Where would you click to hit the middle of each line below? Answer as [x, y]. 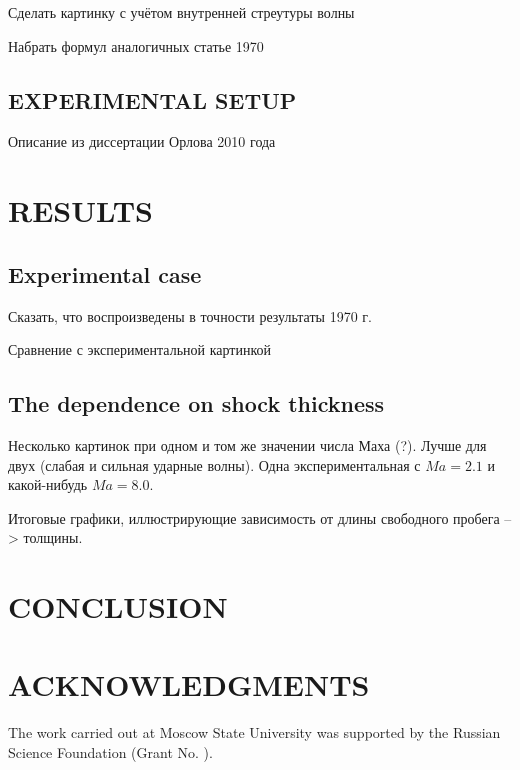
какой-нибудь [48, 484]
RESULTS [80, 210]
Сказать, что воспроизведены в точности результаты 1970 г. [190, 315]
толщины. [53, 537]
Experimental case [105, 273]
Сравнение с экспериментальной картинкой [139, 349]
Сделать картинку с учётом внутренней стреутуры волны [181, 12]
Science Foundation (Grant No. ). [110, 752]
